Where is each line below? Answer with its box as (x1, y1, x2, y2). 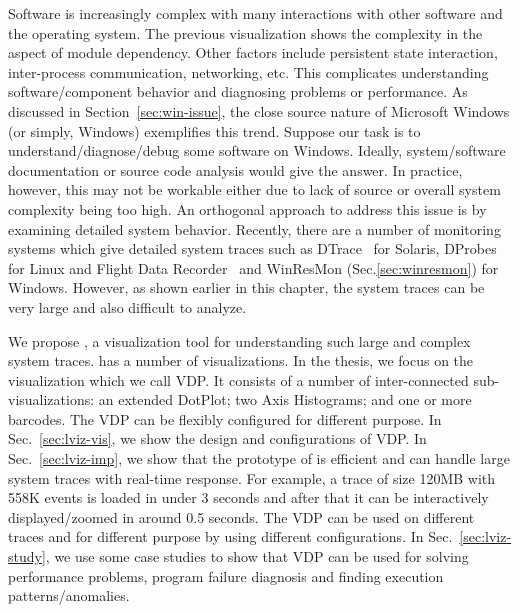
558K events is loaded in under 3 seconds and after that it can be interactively (8, 487, 489, 508)
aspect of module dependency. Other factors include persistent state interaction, (8, 42, 498, 63)
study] (8, 546, 46, 567)
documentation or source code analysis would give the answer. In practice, (8, 159, 463, 180)
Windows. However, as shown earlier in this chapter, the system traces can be (8, 277, 485, 298)
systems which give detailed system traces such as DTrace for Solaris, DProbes (8, 238, 497, 259)
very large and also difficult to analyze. (8, 296, 247, 317)
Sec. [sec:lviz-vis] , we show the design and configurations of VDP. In (8, 428, 427, 449)
